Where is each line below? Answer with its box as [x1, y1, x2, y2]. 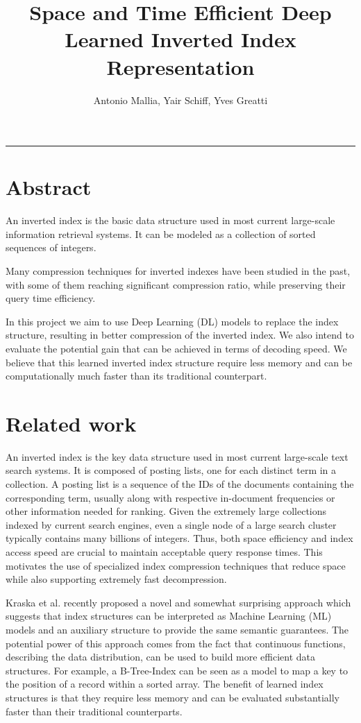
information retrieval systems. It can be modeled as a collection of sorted [6, 226, 316, 241]
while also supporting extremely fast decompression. [6, 572, 227, 586]
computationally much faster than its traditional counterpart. [6, 368, 267, 383]
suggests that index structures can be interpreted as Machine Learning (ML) [6, 609, 332, 623]
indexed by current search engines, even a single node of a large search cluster [6, 517, 337, 531]
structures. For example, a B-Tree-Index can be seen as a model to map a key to [6, 663, 349, 677]
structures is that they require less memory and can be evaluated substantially [6, 690, 339, 704]
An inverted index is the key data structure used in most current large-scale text [6, 449, 349, 463]
